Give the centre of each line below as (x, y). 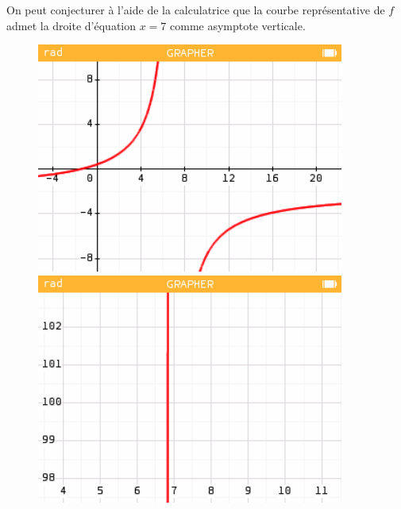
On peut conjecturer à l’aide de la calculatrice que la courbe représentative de (196, 10)
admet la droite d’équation (71, 25)
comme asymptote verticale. (238, 25)
